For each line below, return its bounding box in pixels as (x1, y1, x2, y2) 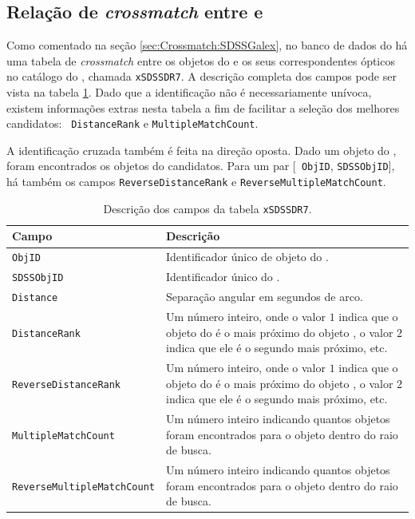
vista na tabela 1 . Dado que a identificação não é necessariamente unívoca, (6, 84, 372, 101)
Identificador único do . (165, 268, 280, 285)
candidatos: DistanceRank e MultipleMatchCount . (6, 115, 259, 132)
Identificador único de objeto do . (165, 248, 329, 265)
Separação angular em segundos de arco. (165, 288, 363, 305)
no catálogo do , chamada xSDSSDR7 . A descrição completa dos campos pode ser (6, 68, 397, 85)
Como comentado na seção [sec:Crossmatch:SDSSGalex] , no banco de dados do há (6, 37, 408, 53)
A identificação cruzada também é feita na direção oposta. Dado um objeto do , (6, 141, 397, 158)
